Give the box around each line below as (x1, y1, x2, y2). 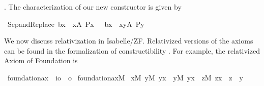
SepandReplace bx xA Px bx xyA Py (7, 18, 144, 29)
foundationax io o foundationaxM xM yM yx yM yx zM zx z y (7, 72, 243, 82)
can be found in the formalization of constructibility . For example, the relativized (4, 45, 260, 56)
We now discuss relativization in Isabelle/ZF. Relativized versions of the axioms (4, 35, 253, 46)
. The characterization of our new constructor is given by (4, 2, 182, 12)
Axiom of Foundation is (4, 55, 78, 66)
